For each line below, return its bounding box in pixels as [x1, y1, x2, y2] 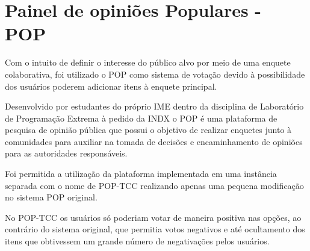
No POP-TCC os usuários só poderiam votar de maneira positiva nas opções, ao [5, 211, 302, 223]
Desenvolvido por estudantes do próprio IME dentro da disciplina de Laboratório [5, 100, 304, 113]
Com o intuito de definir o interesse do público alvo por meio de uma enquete [5, 56, 291, 69]
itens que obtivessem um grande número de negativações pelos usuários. [5, 235, 270, 247]
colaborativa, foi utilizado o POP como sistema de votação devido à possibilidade [5, 67, 305, 80]
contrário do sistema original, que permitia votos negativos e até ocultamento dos [5, 223, 305, 235]
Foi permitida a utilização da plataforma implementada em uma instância [5, 167, 277, 180]
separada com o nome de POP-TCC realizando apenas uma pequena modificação [5, 179, 304, 191]
